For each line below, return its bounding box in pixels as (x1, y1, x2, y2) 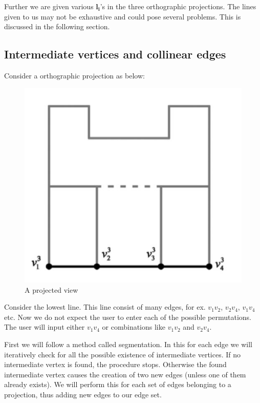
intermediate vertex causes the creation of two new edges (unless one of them (4, 369, 246, 379)
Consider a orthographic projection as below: (4, 70, 145, 80)
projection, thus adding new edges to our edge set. (4, 389, 162, 399)
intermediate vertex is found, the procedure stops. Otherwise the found (4, 359, 227, 370)
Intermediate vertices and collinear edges (4, 46, 226, 62)
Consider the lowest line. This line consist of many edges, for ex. (4, 301, 206, 312)
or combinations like (102, 321, 165, 332)
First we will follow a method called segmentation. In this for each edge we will (4, 339, 253, 350)
